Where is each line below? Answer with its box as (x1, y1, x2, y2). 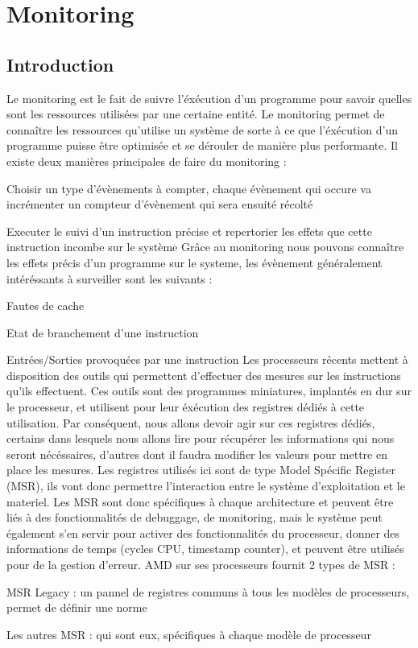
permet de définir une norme (6, 599, 147, 616)
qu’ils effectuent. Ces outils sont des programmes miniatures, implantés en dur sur (6, 382, 412, 399)
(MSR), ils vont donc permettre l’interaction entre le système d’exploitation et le (6, 477, 405, 494)
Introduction (6, 52, 114, 76)
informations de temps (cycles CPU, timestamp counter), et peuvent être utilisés (6, 540, 404, 557)
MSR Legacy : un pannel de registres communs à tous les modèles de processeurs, (6, 583, 410, 600)
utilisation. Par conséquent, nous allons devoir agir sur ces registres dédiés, (6, 414, 375, 431)
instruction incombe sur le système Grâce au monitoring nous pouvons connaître (6, 238, 404, 255)
